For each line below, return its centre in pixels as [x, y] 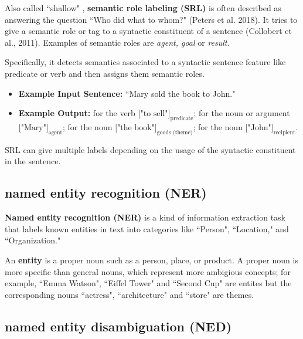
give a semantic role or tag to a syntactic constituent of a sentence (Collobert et [148, 31]
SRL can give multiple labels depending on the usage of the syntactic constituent [150, 149]
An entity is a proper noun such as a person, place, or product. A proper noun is [151, 260]
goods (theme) [175, 132]
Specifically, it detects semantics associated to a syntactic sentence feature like [145, 62]
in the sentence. [33, 161]
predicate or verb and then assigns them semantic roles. [105, 73]
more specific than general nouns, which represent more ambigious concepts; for [148, 271]
